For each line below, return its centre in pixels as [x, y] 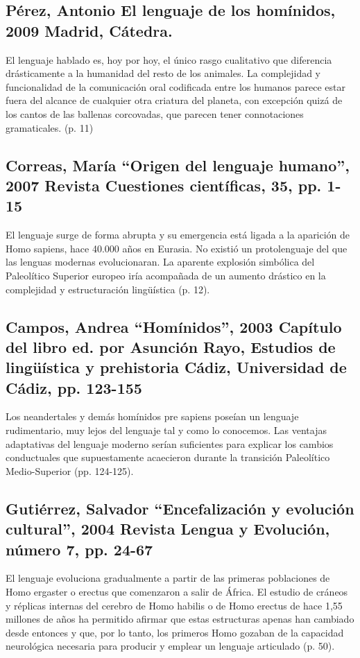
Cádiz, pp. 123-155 [74, 387]
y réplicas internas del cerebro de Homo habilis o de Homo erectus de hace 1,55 [174, 605]
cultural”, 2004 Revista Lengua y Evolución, [168, 529]
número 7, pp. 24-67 [79, 549]
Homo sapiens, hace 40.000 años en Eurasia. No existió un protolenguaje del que [177, 248]
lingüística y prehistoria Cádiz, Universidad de [176, 367]
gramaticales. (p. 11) [50, 127]
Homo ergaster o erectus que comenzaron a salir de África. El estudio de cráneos [177, 592]
